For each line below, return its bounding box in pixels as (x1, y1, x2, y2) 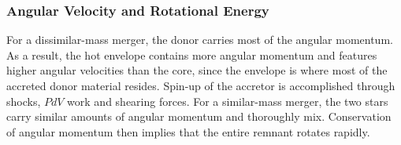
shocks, (6, 92, 41, 109)
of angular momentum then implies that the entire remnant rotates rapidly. (6, 123, 370, 140)
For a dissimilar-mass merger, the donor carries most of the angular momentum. (6, 31, 393, 48)
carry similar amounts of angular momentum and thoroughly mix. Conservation (6, 108, 392, 125)
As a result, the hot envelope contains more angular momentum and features (6, 46, 377, 63)
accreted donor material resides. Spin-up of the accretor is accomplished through (6, 78, 395, 93)
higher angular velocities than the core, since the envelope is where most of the (6, 62, 388, 78)
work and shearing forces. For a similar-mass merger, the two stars (67, 92, 388, 109)
